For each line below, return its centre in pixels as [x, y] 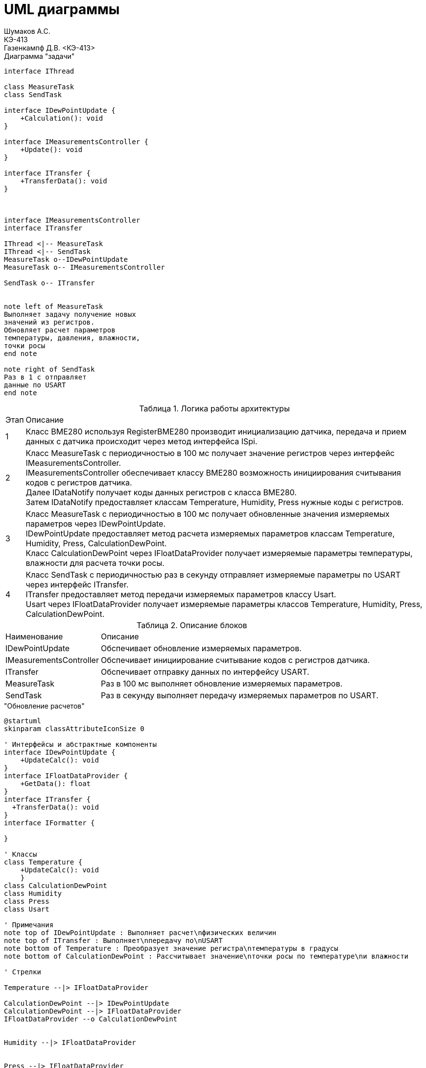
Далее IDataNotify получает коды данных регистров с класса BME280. [161, 492]
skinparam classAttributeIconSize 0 [74, 728]
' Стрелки [23, 972]
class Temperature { [43, 862]
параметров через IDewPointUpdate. [96, 523]
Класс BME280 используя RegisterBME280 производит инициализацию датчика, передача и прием [216, 431]
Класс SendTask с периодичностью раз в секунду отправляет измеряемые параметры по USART [213, 574]
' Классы [21, 854]
